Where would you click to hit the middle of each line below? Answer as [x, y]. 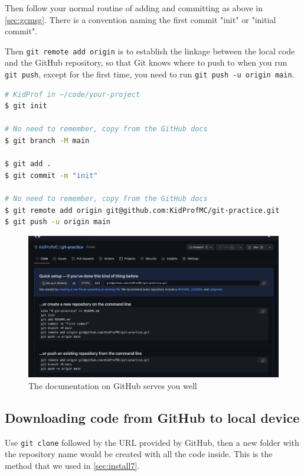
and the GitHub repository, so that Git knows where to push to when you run [146, 62]
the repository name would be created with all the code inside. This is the [139, 454]
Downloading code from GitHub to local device [152, 417]
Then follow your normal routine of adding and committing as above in [134, 8]
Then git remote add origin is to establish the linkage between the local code [150, 51]
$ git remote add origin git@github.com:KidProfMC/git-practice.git [142, 210]
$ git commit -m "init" [51, 175]
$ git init [26, 106]
